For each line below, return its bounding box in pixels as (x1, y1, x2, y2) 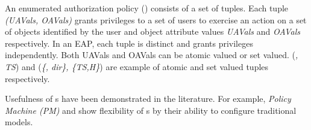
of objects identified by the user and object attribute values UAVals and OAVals (5, 25, 301, 38)
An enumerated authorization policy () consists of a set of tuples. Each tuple (5, 2, 289, 14)
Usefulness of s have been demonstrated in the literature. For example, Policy (5, 92, 291, 105)
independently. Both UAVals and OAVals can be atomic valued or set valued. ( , (5, 49, 298, 61)
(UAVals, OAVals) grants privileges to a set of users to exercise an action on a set (5, 13, 307, 26)
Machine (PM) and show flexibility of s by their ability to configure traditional (5, 104, 297, 116)
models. (5, 116, 33, 128)
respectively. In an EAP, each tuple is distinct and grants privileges (5, 37, 253, 49)
